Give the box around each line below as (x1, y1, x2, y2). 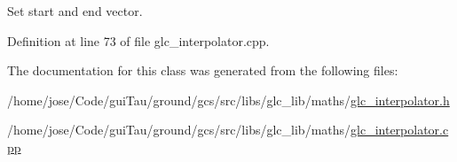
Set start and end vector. (7, 2, 143, 19)
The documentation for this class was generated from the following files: (7, 61, 398, 80)
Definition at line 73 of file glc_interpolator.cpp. (7, 31, 270, 50)
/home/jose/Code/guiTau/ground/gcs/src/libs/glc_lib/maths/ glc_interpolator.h (7, 90, 450, 109)
